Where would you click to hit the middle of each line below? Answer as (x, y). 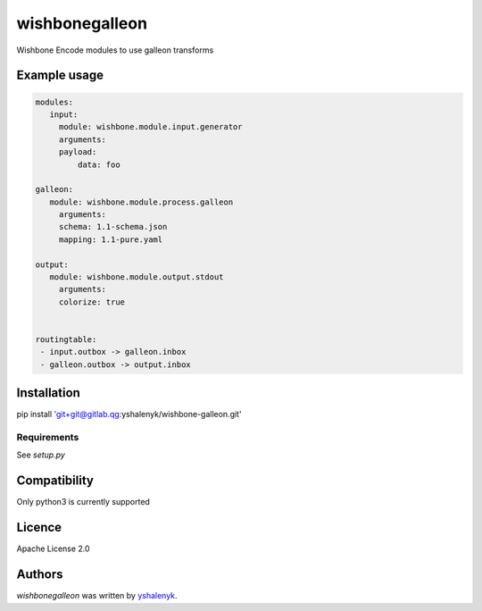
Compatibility (55, 481)
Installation (48, 393)
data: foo (99, 164)
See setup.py (41, 455)
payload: (78, 152)
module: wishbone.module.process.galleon (141, 202)
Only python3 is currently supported (83, 502)
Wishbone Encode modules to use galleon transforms (115, 50)
